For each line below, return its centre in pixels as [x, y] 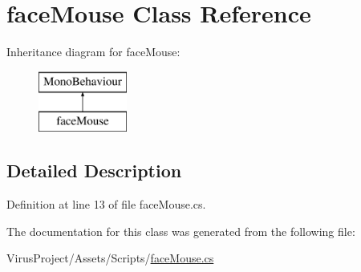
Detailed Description [94, 171]
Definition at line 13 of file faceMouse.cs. [106, 204]
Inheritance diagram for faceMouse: [93, 52]
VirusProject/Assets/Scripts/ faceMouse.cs [110, 258]
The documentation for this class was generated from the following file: [181, 231]
